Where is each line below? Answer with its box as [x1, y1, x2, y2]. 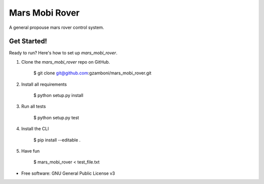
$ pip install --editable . [33, 137, 81, 143]
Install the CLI [21, 126, 49, 132]
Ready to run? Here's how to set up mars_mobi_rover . [9, 50, 117, 56]
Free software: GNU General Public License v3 [21, 170, 115, 176]
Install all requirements [21, 81, 67, 87]
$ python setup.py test [33, 115, 79, 120]
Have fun [21, 148, 40, 154]
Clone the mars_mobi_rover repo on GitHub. [21, 59, 110, 65]
